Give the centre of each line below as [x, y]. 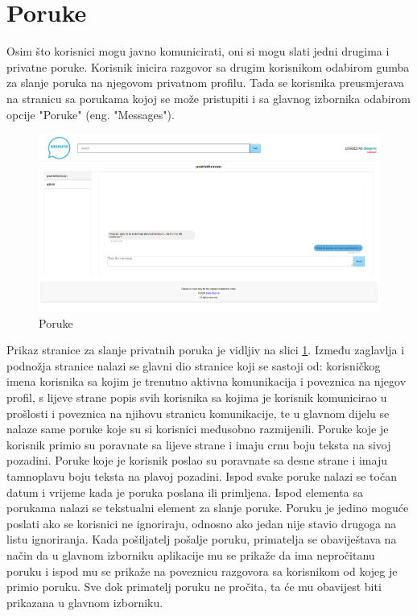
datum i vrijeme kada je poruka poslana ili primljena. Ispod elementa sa [185, 492]
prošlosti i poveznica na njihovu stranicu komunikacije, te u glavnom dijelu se [198, 413]
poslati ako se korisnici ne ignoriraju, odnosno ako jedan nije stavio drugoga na [202, 523]
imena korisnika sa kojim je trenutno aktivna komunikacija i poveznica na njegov [206, 381]
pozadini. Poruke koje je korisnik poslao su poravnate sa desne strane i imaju [197, 460]
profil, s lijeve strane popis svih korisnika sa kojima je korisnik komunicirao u [197, 397]
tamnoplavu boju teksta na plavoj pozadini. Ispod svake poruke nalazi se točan [202, 475]
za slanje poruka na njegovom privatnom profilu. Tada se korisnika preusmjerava [206, 83]
